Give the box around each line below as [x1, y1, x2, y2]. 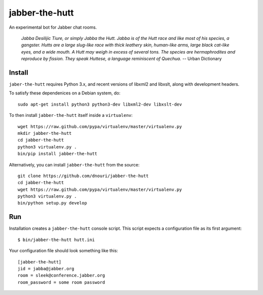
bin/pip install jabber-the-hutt [18, 151, 97, 157]
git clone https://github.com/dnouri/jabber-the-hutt [18, 173, 149, 179]
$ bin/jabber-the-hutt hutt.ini [18, 237, 95, 242]
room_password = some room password [18, 279, 105, 285]
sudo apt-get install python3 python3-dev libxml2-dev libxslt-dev [18, 101, 182, 107]
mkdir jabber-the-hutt [18, 130, 72, 136]
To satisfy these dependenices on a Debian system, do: [9, 90, 121, 96]
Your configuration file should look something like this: [9, 248, 118, 254]
